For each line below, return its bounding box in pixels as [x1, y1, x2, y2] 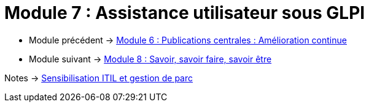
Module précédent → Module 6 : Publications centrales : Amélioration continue [29, 34, 347, 45]
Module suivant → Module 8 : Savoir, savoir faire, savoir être [29, 53, 272, 64]
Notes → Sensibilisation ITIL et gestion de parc [4, 72, 193, 83]
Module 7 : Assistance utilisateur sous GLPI [4, 2, 365, 23]
